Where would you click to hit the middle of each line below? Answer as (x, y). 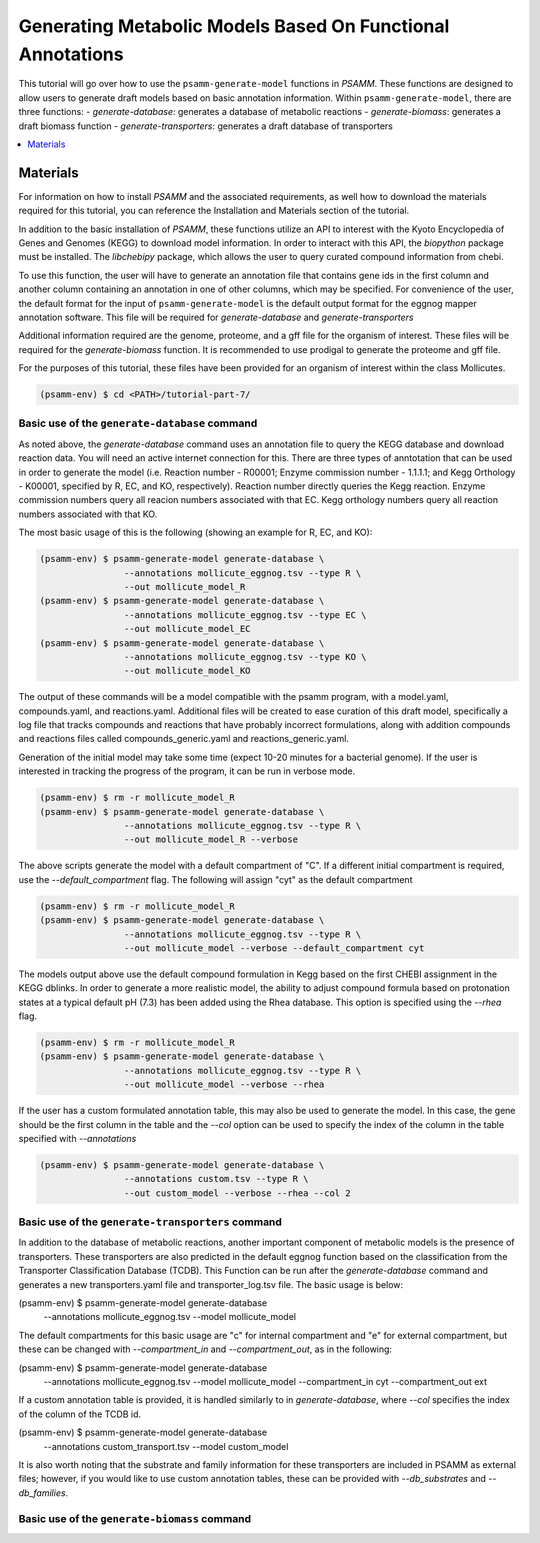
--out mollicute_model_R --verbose (211, 839)
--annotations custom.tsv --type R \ (216, 1179)
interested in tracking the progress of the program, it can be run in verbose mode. (187, 771)
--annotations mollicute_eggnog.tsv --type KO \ (245, 656)
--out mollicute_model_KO (187, 671)
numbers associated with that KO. (88, 514)
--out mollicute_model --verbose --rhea (224, 1084)
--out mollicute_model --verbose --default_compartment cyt (274, 948)
